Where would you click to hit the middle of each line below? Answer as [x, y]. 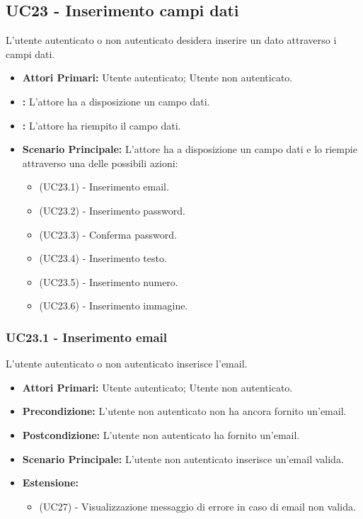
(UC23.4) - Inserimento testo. [103, 258]
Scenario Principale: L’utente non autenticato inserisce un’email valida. [183, 458]
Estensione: [50, 483]
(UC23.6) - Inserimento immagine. [114, 306]
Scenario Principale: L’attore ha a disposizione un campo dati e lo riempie [190, 149]
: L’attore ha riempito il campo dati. [102, 125]
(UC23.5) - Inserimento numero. [109, 281]
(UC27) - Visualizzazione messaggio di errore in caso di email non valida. [197, 506]
